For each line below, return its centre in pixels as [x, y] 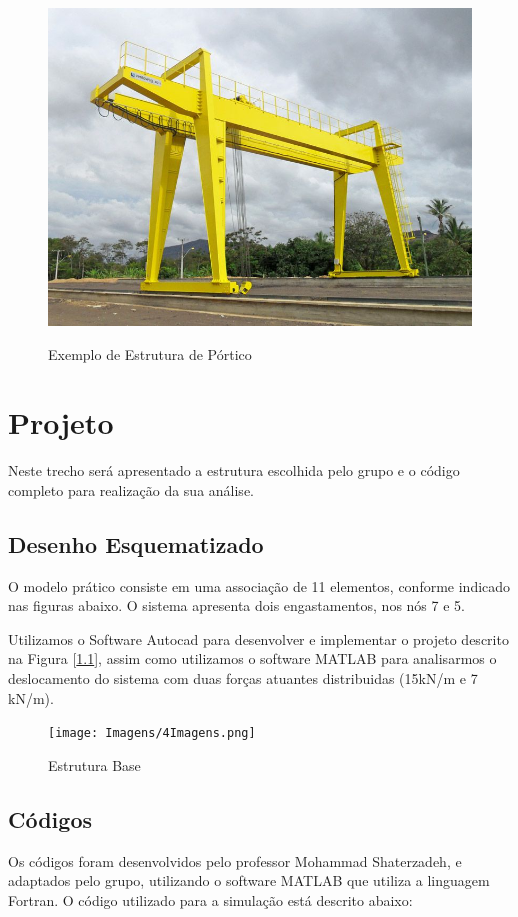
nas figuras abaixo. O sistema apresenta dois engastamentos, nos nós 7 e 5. [236, 605]
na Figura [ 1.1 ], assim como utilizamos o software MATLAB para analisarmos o [252, 658]
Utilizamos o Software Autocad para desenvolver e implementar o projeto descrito [258, 638]
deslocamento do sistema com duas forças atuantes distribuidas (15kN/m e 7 [243, 678]
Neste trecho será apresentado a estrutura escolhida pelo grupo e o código [234, 470]
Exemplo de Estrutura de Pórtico [150, 353]
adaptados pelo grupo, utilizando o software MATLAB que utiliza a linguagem [249, 880]
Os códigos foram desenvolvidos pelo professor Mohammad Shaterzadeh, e [235, 860]
